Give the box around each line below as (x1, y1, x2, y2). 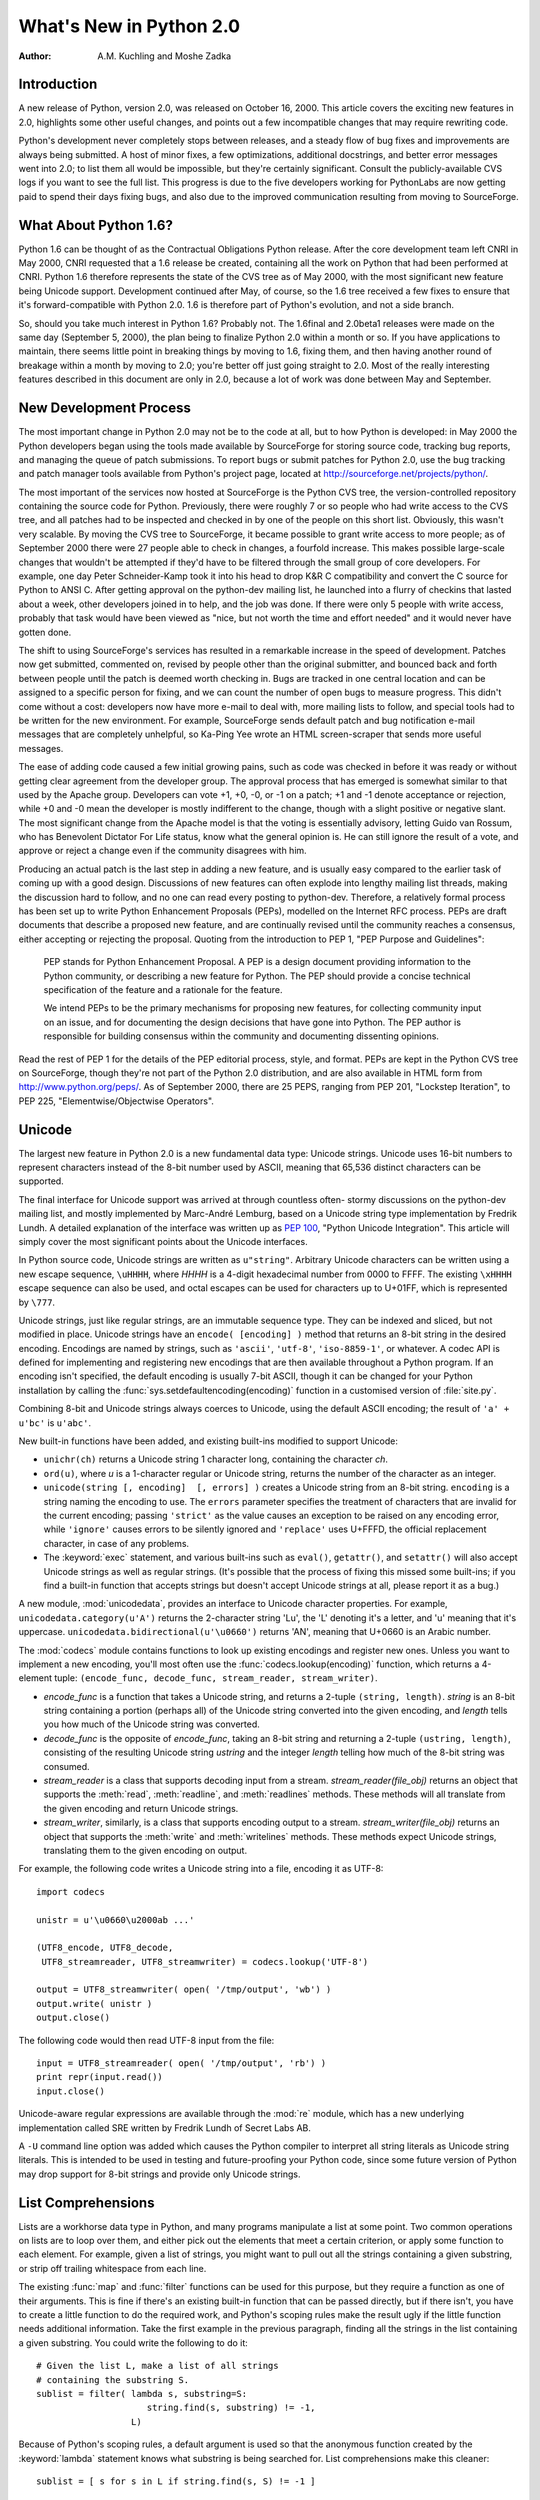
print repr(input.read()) (36, 2071, 164, 2083)
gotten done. (18, 626, 72, 638)
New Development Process (18, 400, 192, 417)
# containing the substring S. (36, 2374, 190, 2385)
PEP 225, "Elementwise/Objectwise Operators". (18, 1095, 215, 1107)
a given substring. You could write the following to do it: (18, 2336, 249, 2349)
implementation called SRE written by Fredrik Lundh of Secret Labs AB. (18, 2121, 312, 2134)
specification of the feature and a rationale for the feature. (43, 983, 283, 995)
